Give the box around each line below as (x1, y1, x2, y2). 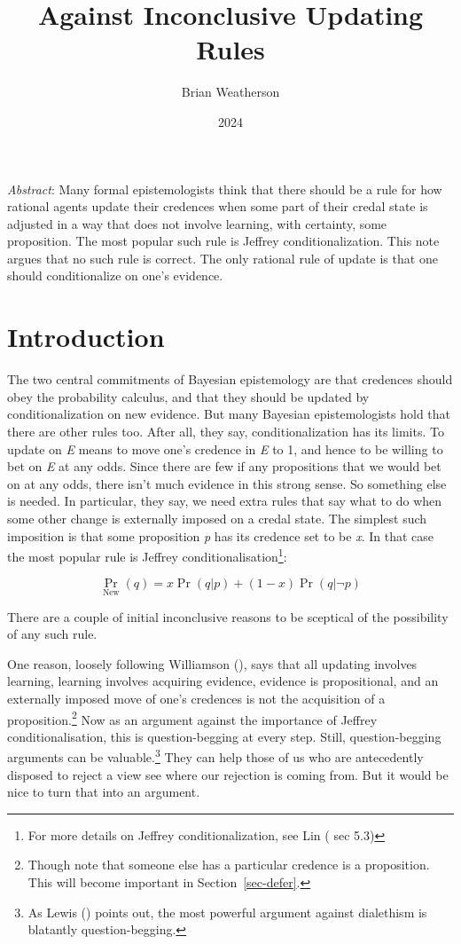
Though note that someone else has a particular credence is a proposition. (27, 855, 430, 874)
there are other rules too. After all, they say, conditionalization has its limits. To (7, 421, 444, 440)
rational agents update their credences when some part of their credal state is (7, 197, 428, 216)
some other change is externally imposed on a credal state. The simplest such (7, 508, 427, 527)
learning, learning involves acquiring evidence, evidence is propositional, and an (7, 672, 439, 690)
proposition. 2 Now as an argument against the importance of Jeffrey (7, 707, 378, 728)
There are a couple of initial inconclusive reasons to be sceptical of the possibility (7, 607, 449, 625)
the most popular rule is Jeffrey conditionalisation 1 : (7, 545, 287, 565)
